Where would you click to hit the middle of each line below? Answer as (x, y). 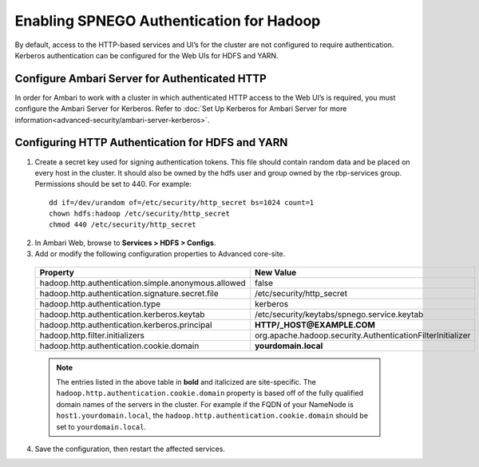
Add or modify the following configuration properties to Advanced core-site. (160, 254)
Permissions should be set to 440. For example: (113, 184)
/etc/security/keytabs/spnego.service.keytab (339, 314)
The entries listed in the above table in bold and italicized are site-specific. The (186, 382)
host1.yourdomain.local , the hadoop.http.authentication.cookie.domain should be (212, 416)
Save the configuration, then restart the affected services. (130, 449)
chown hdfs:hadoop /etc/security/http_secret (140, 214)
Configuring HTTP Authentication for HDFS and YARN (151, 142)
